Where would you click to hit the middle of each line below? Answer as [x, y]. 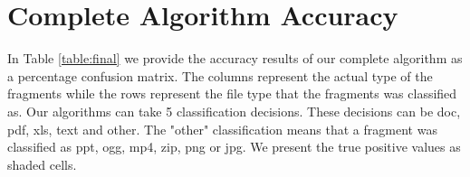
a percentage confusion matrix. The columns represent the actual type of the [220, 75]
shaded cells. [42, 164]
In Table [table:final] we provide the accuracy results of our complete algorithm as [235, 58]
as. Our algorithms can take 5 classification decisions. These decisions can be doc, [234, 111]
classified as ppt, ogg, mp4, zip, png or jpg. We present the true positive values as [234, 147]
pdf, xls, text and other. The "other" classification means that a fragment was [222, 129]
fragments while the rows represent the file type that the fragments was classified [232, 93]
